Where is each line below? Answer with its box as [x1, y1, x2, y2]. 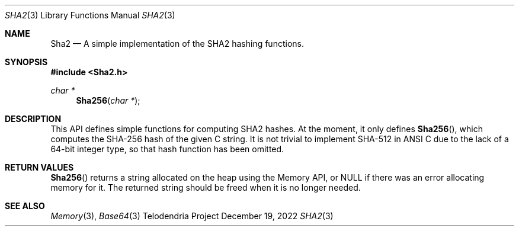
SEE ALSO [5, 201, 45, 211]
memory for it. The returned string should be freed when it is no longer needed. [50, 182, 361, 192]
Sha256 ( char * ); [76, 95, 140, 105]
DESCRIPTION [5, 114, 62, 124]
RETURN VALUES [5, 162, 74, 172]
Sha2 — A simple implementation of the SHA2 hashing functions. [50, 38, 304, 49]
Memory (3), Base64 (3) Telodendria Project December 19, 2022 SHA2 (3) [50, 211, 334, 221]
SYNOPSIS [5, 57, 48, 67]
